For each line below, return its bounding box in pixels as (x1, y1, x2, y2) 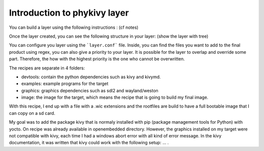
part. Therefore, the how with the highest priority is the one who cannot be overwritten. (9, 56, 185, 62)
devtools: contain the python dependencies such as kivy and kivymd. (21, 74, 161, 80)
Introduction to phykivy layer (9, 7, 129, 18)
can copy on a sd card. (9, 110, 56, 116)
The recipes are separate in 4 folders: (9, 65, 85, 71)
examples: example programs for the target (21, 81, 109, 86)
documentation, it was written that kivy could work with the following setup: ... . (9, 140, 169, 146)
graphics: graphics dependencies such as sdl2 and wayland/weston (21, 87, 158, 93)
